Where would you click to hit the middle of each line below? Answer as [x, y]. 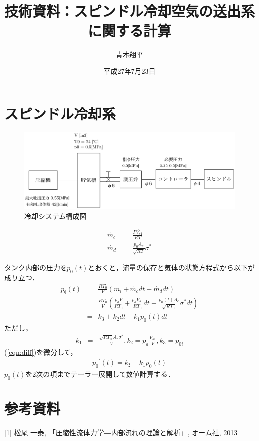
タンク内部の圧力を [36, 267]
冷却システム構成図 [56, 215]
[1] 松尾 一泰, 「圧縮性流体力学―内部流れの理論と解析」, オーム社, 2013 [121, 432]
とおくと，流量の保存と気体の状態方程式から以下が [171, 267]
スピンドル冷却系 [60, 113]
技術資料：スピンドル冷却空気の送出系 [130, 11]
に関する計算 [129, 30]
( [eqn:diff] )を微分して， [41, 352]
